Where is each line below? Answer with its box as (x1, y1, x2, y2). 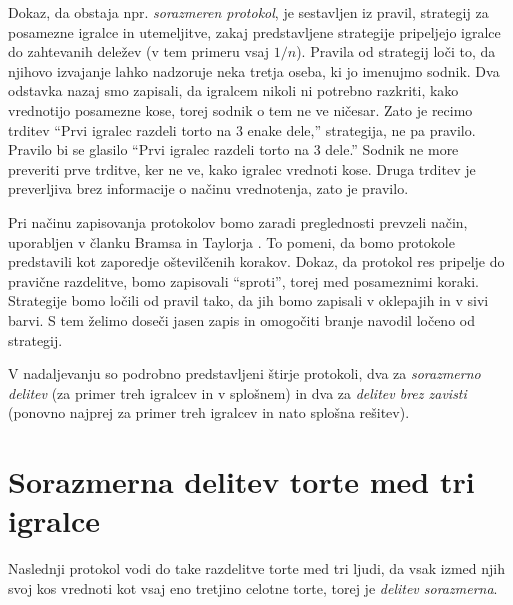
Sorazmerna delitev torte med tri (8, 461, 475, 502)
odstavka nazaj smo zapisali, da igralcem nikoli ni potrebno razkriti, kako (8, 80, 459, 101)
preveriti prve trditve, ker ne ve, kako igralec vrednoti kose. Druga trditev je (8, 158, 476, 179)
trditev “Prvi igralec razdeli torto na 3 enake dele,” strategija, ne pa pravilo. (8, 119, 476, 140)
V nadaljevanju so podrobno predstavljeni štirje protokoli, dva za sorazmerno (8, 363, 481, 384)
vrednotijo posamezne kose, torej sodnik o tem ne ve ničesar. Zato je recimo (8, 99, 473, 120)
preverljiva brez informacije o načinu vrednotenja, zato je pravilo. (8, 178, 409, 199)
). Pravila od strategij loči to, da (296, 41, 496, 62)
